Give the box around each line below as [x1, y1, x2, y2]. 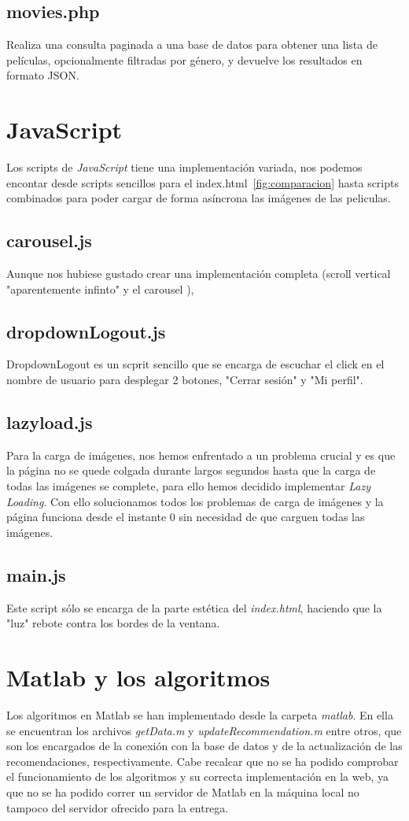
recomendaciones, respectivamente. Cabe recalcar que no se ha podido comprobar [6, 753, 399, 769]
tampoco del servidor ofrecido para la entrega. [6, 799, 229, 815]
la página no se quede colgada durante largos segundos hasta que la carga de [6, 462, 376, 479]
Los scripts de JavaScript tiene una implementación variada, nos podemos [6, 159, 363, 176]
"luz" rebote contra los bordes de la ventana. [6, 615, 220, 631]
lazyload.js [6, 410, 93, 435]
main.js [6, 562, 66, 586]
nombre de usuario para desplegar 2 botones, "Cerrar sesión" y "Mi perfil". [6, 372, 363, 388]
